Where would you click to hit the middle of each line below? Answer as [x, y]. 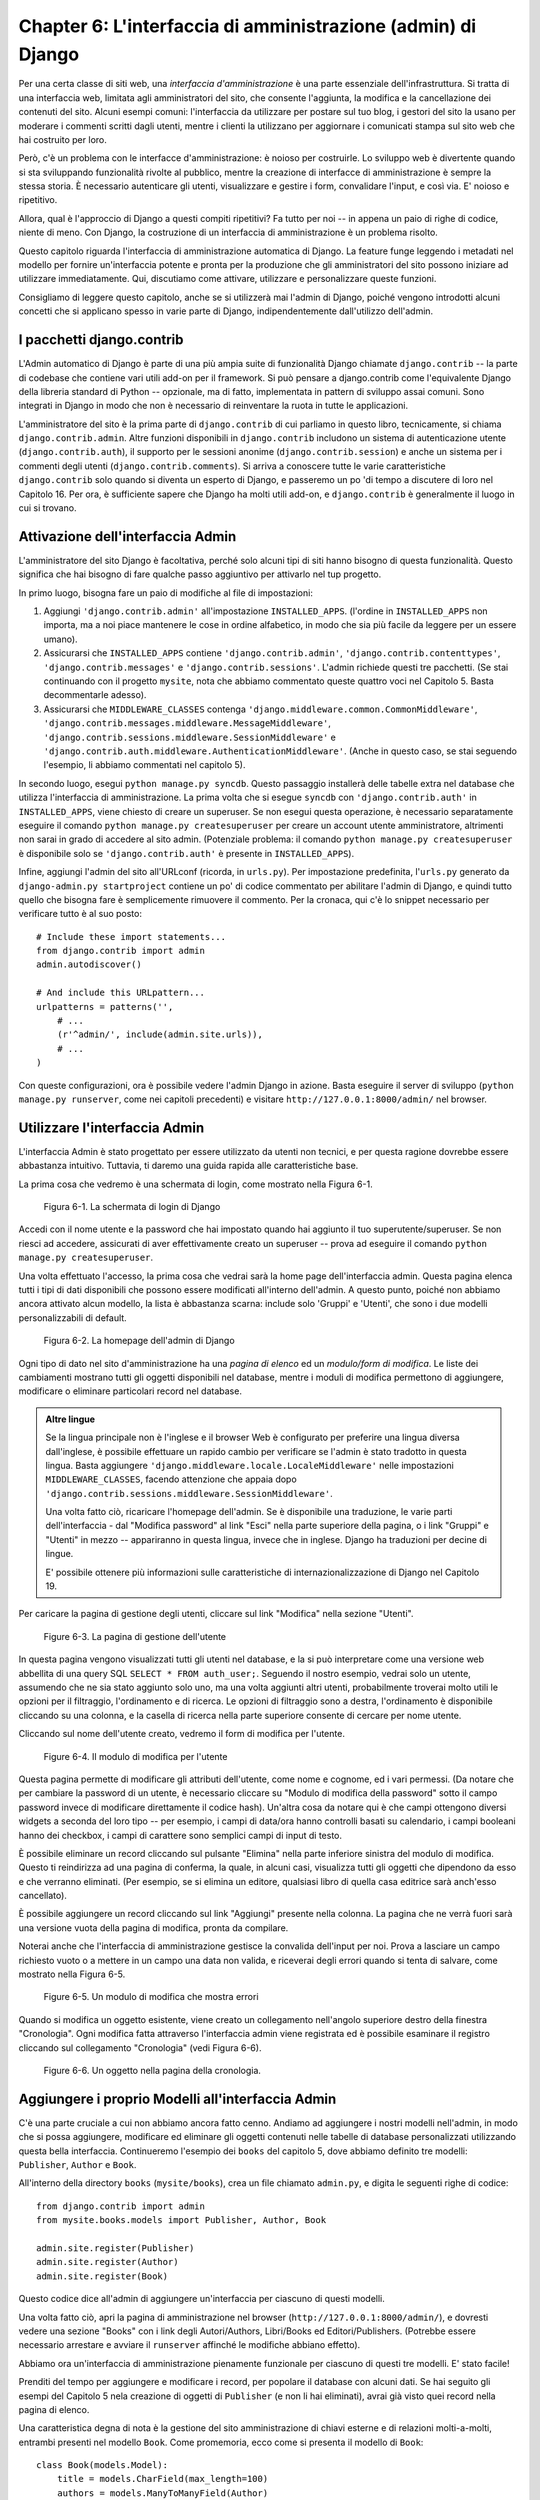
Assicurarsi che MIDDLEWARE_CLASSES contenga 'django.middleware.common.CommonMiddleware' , [260, 709]
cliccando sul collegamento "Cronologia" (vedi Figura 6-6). [140, 2047]
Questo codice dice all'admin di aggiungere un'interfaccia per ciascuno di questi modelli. [201, 2299]
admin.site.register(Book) [102, 2276]
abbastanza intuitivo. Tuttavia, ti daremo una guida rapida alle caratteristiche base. [188, 1166]
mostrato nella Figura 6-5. [72, 1974]
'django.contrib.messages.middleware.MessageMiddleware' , [187, 723]
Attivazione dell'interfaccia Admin [127, 536]
